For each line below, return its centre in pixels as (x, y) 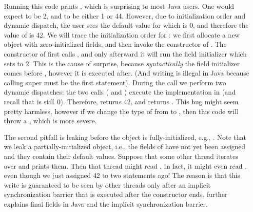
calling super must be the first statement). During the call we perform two (115, 82)
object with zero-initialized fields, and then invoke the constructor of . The (115, 44)
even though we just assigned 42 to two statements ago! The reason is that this (122, 175)
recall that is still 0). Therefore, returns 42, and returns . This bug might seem (121, 101)
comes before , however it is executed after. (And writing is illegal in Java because (127, 73)
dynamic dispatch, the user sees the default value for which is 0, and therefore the (126, 25)
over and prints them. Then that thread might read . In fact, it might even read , (126, 165)
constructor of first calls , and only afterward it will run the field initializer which (125, 53)
